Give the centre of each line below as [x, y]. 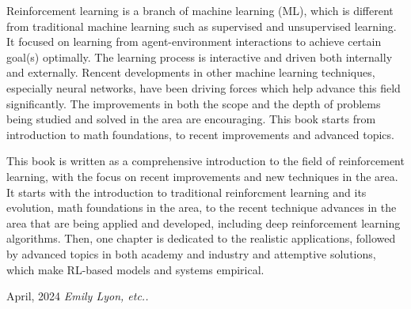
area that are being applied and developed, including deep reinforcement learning [204, 222]
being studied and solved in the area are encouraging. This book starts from [191, 119]
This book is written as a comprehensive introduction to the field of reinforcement [205, 161]
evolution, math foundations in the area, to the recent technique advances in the [202, 207]
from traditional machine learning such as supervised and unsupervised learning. [202, 26]
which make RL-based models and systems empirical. [135, 269]
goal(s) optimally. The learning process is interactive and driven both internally [200, 57]
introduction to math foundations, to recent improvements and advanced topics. [200, 134]
